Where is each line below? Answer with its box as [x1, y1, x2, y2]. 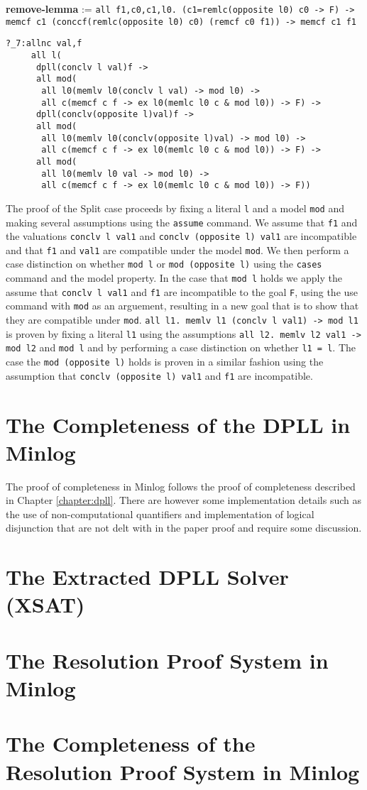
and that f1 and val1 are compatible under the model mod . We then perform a [6, 242, 349, 257]
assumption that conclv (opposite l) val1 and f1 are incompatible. [6, 368, 313, 383]
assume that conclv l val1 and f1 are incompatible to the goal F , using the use [6, 284, 358, 299]
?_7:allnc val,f [6, 38, 82, 49]
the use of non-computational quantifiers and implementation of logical [6, 506, 314, 521]
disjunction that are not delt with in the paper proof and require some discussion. [6, 520, 362, 535]
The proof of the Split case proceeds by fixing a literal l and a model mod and [6, 200, 344, 215]
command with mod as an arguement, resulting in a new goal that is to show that [6, 298, 359, 313]
